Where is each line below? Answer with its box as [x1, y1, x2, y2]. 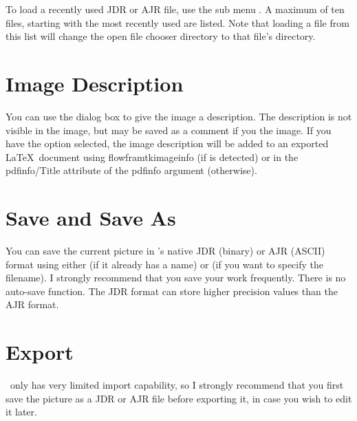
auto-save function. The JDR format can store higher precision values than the [6, 283, 338, 298]
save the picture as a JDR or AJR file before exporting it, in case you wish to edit [6, 391, 352, 405]
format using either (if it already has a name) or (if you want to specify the [6, 257, 323, 271]
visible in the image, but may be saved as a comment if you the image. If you [6, 122, 332, 137]
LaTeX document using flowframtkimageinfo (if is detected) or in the [6, 149, 299, 164]
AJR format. [6, 297, 59, 312]
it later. [6, 404, 37, 419]
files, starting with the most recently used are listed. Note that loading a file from [6, 15, 349, 30]
